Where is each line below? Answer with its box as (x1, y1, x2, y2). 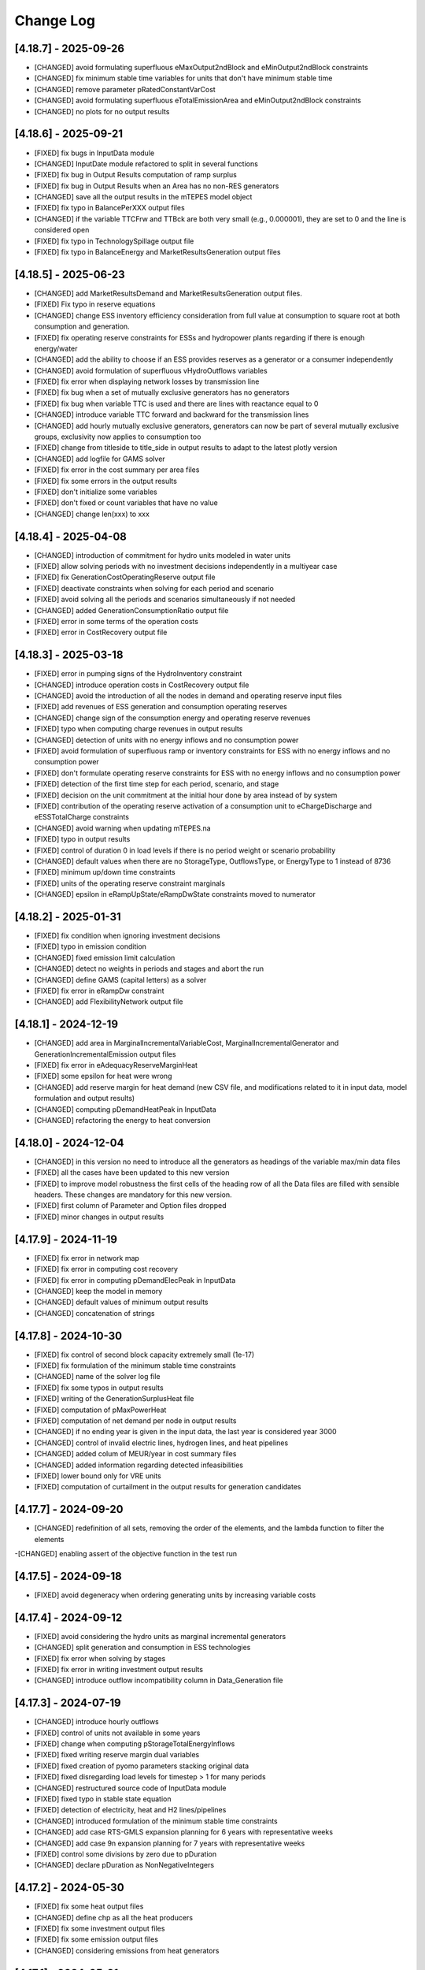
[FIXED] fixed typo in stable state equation (34, 1794, 172, 1804)
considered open (34, 225, 90, 235)
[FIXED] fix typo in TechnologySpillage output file (34, 236, 194, 246)
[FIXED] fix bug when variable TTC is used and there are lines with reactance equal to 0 (34, 399, 319, 408)
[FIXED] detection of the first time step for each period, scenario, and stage (34, 779, 279, 789)
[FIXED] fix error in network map (34, 1253, 139, 1262)
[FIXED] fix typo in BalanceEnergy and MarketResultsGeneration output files (34, 247, 281, 257)
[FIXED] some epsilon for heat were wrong (34, 1072, 172, 1081)
